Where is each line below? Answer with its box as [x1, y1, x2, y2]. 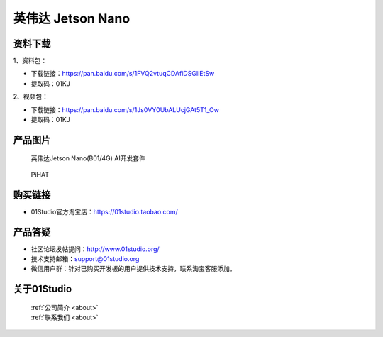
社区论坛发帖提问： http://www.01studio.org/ [30, 245, 160, 253]
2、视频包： [13, 92, 49, 101]
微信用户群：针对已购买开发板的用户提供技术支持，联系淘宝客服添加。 [30, 265, 236, 273]
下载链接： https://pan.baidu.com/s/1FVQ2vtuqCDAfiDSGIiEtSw [30, 70, 215, 78]
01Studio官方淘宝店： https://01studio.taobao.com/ [30, 207, 179, 216]
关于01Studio [13, 283, 72, 295]
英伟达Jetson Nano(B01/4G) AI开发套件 [30, 154, 145, 162]
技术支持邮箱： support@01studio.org [30, 255, 140, 263]
